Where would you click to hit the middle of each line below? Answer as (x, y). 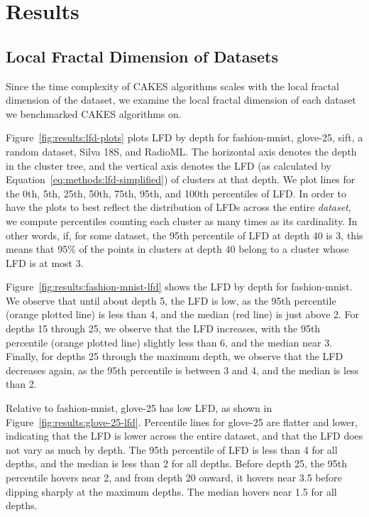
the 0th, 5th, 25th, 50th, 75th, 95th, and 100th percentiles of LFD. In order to (176, 193)
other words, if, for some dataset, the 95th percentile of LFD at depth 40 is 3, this (184, 235)
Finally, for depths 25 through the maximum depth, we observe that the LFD (175, 356)
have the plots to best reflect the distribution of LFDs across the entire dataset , (178, 207)
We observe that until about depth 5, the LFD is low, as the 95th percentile (171, 300)
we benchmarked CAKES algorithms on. (94, 113)
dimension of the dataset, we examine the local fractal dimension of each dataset (181, 100)
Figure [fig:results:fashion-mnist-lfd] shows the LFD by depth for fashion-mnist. (179, 287)
